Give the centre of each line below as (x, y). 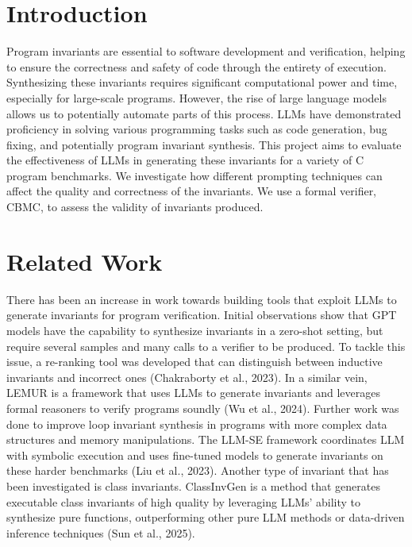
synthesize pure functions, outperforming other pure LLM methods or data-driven (206, 517)
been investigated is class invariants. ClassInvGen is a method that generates (193, 485)
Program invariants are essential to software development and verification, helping (206, 51)
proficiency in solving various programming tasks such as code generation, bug (197, 129)
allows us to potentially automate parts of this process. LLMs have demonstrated (204, 113)
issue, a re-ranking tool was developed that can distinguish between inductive (194, 362)
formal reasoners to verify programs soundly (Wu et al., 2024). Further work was (203, 408)
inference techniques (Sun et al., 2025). (101, 532)
